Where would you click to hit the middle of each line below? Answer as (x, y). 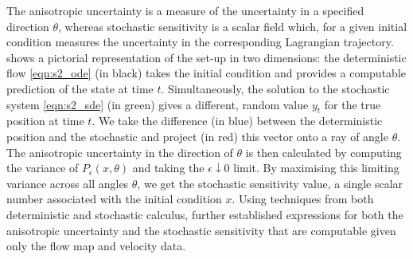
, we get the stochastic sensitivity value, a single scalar (270, 183)
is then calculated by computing (323, 152)
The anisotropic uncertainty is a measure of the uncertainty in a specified (185, 10)
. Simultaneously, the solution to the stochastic (275, 88)
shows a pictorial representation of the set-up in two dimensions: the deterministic (206, 57)
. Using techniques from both (303, 199)
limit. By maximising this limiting (316, 168)
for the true (353, 104)
